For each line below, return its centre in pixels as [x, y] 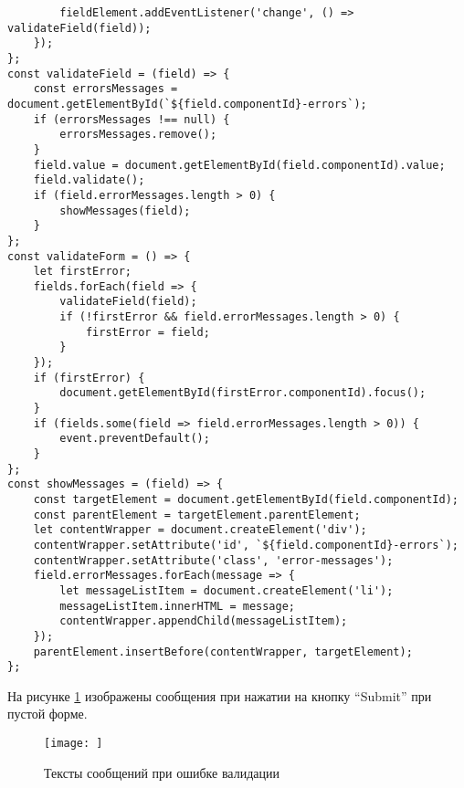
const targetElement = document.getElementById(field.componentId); [246, 499]
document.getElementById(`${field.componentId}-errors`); [187, 104]
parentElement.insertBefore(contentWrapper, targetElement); [223, 651]
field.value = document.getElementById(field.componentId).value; [239, 165]
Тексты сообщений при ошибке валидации [162, 772]
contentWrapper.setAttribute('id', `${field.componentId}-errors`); [246, 545]
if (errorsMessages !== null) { [132, 119]
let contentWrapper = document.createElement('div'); [200, 530]
